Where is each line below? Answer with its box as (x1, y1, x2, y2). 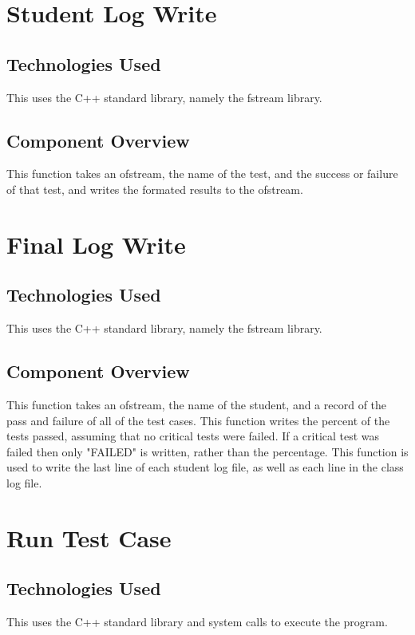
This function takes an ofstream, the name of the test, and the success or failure (6, 165, 398, 182)
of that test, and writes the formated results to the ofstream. (6, 180, 303, 197)
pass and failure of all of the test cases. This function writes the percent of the (6, 412, 390, 428)
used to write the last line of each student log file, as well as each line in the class (6, 459, 404, 475)
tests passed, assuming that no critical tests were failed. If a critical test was (6, 428, 380, 444)
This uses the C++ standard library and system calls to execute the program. (6, 613, 388, 630)
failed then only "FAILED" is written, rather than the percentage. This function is (6, 443, 409, 459)
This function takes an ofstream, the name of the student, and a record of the (6, 396, 387, 412)
